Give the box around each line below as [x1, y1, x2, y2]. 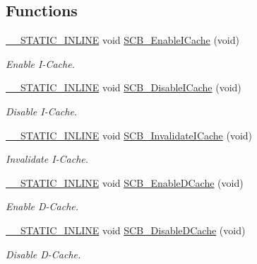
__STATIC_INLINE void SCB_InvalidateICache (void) [6, 127, 253, 142]
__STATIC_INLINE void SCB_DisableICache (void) [6, 80, 241, 95]
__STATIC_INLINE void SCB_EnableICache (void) [6, 33, 239, 47]
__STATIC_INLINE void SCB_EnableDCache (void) [6, 175, 244, 190]
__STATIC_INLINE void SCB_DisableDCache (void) [6, 222, 246, 237]
